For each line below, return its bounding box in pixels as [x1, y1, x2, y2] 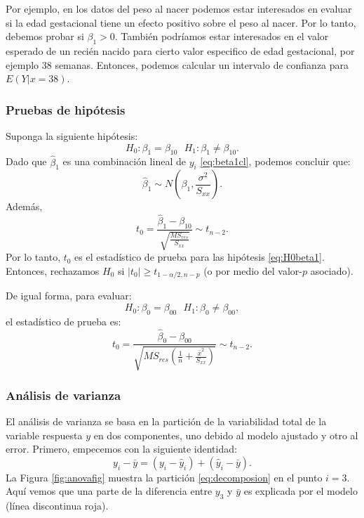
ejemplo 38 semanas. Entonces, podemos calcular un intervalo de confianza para [6, 57, 349, 72]
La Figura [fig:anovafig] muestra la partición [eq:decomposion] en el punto [6, 470, 323, 484]
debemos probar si [6, 29, 84, 44]
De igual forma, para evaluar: [6, 288, 132, 303]
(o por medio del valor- [203, 264, 302, 278]
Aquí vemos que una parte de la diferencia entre [6, 484, 213, 498]
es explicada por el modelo [243, 484, 358, 498]
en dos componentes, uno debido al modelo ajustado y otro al [93, 427, 358, 442]
